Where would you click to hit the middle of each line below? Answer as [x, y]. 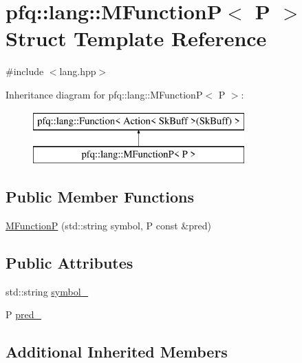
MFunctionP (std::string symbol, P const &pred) [108, 225]
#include [25, 71]
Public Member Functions [100, 197]
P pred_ [23, 314]
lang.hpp [78, 71]
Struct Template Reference [136, 38]
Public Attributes [69, 262]
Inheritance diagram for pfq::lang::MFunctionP [104, 94]
